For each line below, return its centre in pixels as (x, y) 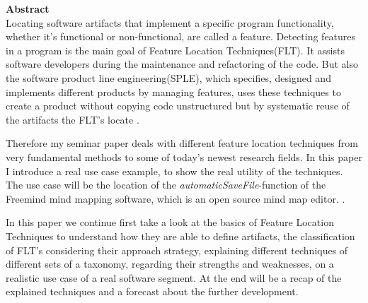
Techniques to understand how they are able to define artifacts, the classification (180, 236)
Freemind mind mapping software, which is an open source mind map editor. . (176, 198)
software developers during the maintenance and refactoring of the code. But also (182, 64)
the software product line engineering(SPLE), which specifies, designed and (168, 77)
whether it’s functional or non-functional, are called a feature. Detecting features (181, 36)
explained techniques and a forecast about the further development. (152, 291)
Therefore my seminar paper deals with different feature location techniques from (182, 143)
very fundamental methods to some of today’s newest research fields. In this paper (184, 156)
